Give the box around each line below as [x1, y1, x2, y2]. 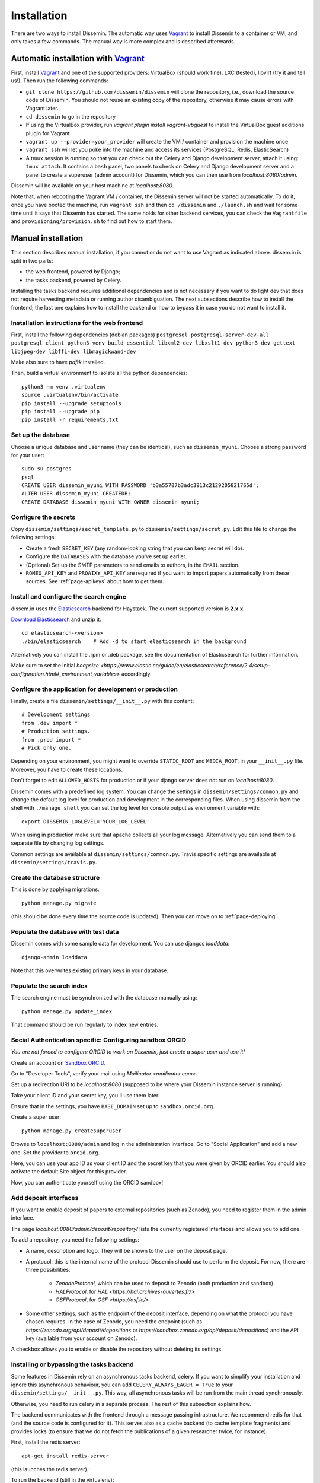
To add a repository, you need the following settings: [11, 1236, 139, 1243]
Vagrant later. [25, 104, 59, 112]
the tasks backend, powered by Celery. [25, 276, 121, 284]
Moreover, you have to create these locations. [11, 766, 123, 773]
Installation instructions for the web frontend [11, 319, 143, 327]
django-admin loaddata [21, 954, 88, 960]
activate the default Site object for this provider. [11, 1168, 127, 1175]
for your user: [11, 451, 44, 459]
